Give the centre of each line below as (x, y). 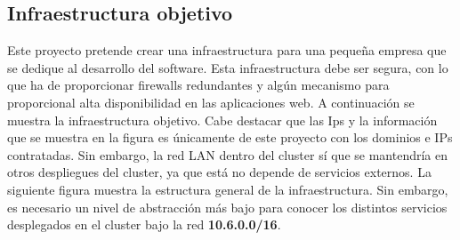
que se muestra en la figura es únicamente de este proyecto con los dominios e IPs (230, 137)
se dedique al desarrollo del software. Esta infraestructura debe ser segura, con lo (228, 67)
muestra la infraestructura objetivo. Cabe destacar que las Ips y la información (222, 120)
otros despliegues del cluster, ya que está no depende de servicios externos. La (219, 172)
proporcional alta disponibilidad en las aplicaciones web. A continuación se (211, 102)
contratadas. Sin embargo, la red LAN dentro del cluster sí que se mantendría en (227, 154)
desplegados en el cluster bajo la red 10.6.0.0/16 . (144, 224)
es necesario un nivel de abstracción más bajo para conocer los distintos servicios (227, 207)
